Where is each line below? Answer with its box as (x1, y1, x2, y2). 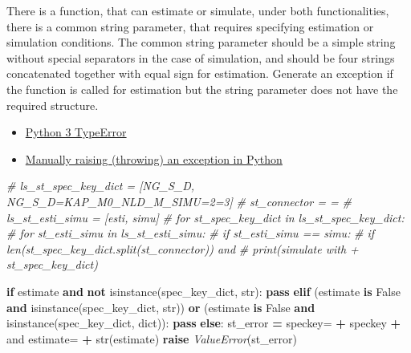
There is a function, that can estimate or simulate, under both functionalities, (6, 2, 389, 18)
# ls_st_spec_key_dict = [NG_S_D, (6, 177, 195, 194)
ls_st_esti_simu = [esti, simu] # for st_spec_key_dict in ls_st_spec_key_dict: (6, 209, 405, 225)
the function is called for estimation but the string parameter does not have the (6, 80, 398, 97)
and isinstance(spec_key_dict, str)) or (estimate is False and (6, 298, 315, 315)
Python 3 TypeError (25, 124, 127, 140)
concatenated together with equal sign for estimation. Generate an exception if (6, 65, 393, 82)
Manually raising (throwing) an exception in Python (25, 150, 283, 167)
